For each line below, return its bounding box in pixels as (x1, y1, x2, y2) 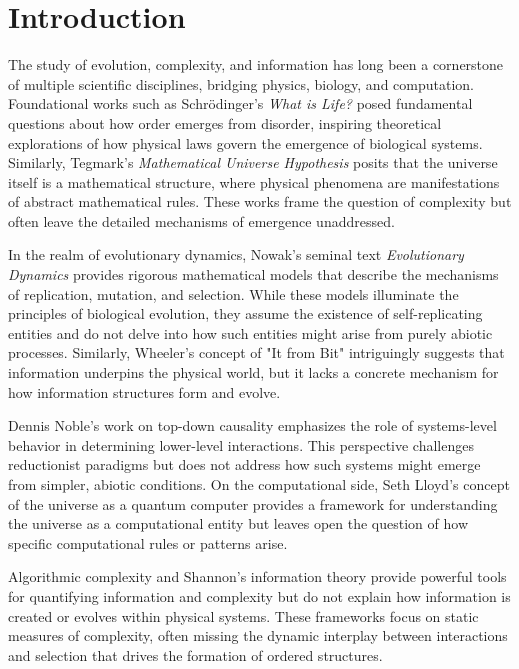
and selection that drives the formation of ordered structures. (8, 644, 383, 665)
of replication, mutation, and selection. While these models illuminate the (8, 283, 459, 304)
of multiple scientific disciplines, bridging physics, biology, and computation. (8, 73, 474, 94)
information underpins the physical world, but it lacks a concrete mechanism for (8, 362, 499, 383)
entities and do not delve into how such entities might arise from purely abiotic (8, 322, 493, 343)
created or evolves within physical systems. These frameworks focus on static (8, 605, 479, 626)
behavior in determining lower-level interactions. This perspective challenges (8, 434, 474, 455)
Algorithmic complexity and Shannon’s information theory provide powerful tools (8, 566, 507, 587)
